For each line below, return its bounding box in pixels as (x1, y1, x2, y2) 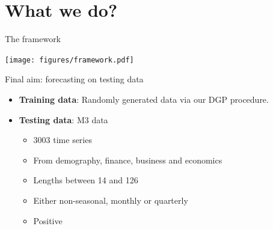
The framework (5, 32, 61, 45)
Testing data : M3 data (19, 113, 108, 126)
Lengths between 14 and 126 (33, 174, 138, 186)
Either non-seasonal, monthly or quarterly (33, 194, 188, 206)
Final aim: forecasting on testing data (5, 73, 144, 85)
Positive (33, 214, 63, 227)
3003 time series (33, 133, 92, 146)
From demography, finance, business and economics (33, 153, 222, 166)
